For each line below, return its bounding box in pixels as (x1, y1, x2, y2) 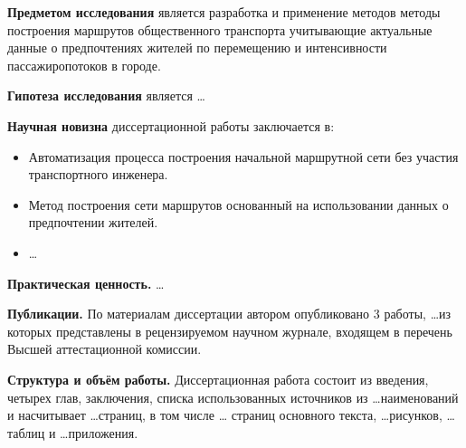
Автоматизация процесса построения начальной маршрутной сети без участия (28, 147, 459, 166)
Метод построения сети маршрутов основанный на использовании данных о (28, 195, 449, 214)
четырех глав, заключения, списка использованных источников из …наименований (7, 387, 459, 406)
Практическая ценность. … (7, 273, 165, 292)
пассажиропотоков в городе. (7, 55, 161, 74)
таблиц (7, 423, 45, 442)
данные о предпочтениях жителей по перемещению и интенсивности (7, 38, 387, 57)
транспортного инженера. (28, 165, 168, 184)
